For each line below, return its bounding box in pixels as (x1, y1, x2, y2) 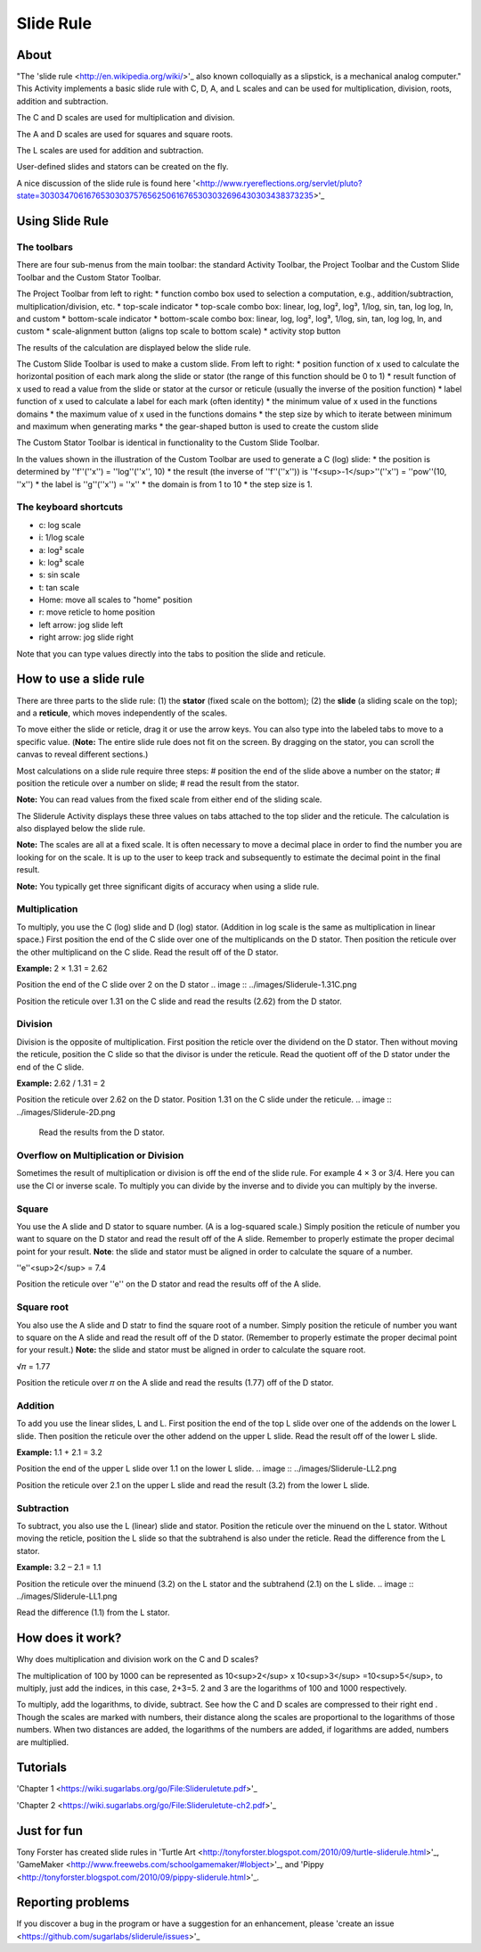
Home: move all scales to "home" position (38, 594, 193, 606)
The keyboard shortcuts (16, 500, 124, 513)
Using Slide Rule (16, 214, 110, 228)
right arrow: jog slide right (38, 632, 134, 642)
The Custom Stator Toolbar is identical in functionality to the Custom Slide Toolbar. (16, 437, 320, 448)
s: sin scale (38, 569, 80, 580)
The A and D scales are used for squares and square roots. (16, 128, 233, 139)
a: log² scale (38, 544, 85, 555)
